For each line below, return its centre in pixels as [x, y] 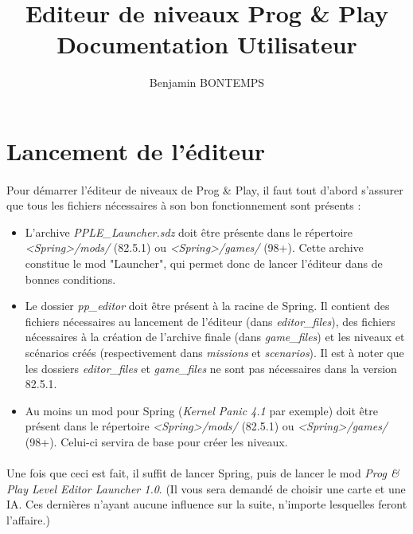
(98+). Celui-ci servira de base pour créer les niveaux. [156, 442]
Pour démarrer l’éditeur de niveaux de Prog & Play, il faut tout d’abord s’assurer [205, 189]
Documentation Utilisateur [207, 44]
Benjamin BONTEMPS [207, 82]
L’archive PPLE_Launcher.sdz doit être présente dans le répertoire [189, 232]
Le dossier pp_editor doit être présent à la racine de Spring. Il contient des [207, 306]
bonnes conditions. [70, 279]
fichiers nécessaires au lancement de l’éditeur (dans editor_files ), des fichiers [210, 321]
